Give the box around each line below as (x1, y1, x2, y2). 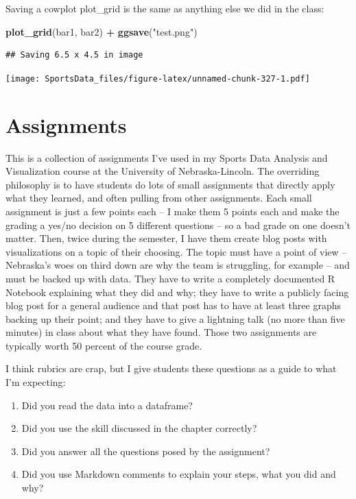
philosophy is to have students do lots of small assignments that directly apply (5, 177, 335, 191)
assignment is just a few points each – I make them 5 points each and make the (5, 204, 340, 218)
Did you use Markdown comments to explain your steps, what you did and (21, 467, 336, 481)
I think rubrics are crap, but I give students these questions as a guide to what (5, 361, 337, 376)
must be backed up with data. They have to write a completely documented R (5, 271, 335, 285)
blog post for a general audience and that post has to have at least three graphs (5, 298, 341, 313)
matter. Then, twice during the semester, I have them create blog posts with (5, 231, 327, 245)
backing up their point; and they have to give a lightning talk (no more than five (5, 311, 345, 326)
